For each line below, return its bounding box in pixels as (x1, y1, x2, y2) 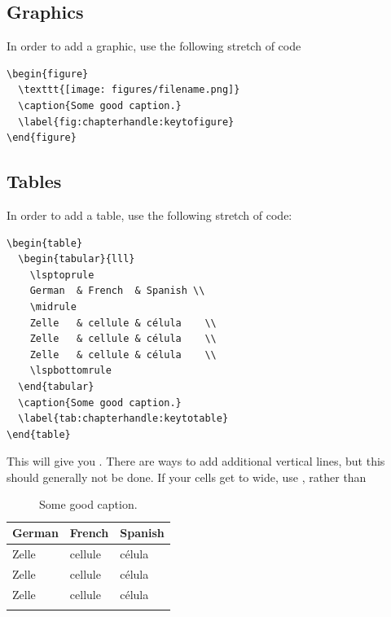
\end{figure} (7, 132, 77, 144)
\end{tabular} (18, 380, 94, 392)
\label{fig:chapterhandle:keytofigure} (18, 116, 235, 128)
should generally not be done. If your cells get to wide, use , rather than (7, 468, 367, 485)
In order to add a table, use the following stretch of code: (7, 206, 292, 223)
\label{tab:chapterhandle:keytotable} (18, 413, 229, 425)
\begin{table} (7, 237, 83, 249)
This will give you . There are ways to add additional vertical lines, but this (7, 453, 385, 470)
